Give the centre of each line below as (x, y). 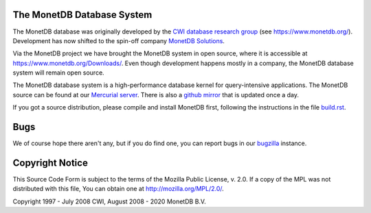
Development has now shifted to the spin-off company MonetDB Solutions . (119, 40)
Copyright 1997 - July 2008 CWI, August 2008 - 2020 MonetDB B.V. (109, 201)
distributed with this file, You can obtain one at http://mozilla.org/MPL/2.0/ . (119, 189)
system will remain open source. (58, 73)
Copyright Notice (50, 163)
